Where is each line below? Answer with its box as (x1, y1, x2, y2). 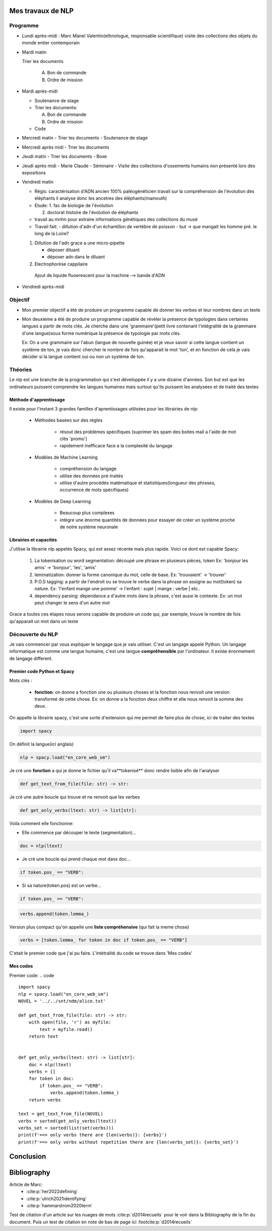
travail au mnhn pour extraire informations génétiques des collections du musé (34, 217, 198, 223)
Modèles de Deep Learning (34, 498, 91, 504)
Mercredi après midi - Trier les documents (22, 144, 109, 150)
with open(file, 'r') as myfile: (28, 1019, 112, 1025)
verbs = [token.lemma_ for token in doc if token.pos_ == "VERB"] (20, 937, 187, 943)
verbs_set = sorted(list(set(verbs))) (18, 1125, 114, 1131)
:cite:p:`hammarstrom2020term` (26, 1202, 93, 1208)
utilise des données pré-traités (59, 472, 123, 478)
